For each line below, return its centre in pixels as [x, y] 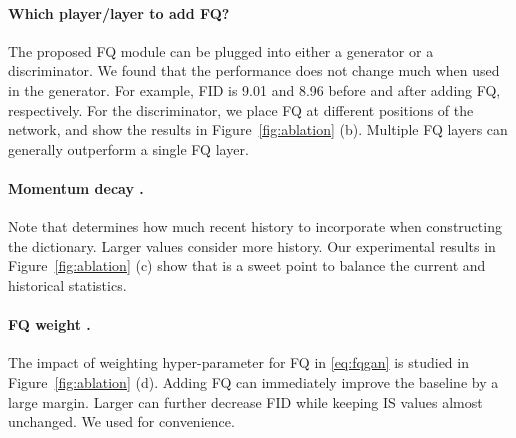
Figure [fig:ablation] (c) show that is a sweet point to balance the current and [247, 265]
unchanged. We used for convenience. [121, 421]
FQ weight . [49, 324]
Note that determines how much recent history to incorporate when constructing [255, 226]
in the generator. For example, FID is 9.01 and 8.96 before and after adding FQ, [254, 89]
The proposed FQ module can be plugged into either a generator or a [221, 50]
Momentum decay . [76, 187]
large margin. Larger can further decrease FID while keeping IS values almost [245, 401]
